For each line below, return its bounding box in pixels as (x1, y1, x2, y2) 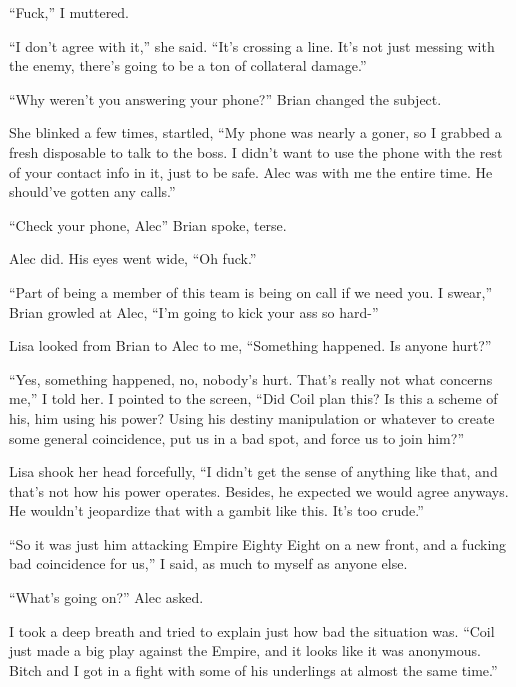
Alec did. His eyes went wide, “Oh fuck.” (9, 248, 257, 269)
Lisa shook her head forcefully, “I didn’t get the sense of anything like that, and (9, 461, 498, 482)
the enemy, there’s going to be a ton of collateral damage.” (9, 55, 367, 76)
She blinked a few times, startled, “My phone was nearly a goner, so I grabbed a (9, 122, 502, 143)
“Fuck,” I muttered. (9, 2, 130, 22)
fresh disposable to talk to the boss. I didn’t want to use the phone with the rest (9, 141, 503, 162)
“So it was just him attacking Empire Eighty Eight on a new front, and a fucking (9, 533, 507, 554)
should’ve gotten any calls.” (9, 181, 176, 202)
